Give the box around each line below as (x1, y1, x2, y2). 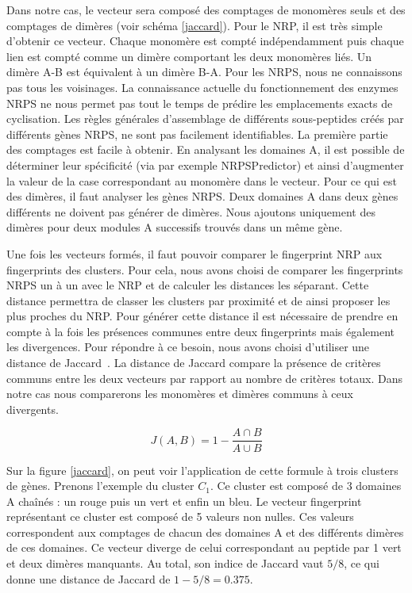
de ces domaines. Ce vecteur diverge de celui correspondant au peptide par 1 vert (6, 539, 402, 556)
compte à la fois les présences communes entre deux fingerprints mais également (6, 323, 395, 339)
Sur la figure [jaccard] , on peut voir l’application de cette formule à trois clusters (6, 461, 399, 478)
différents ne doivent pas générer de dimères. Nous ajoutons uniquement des (6, 203, 375, 220)
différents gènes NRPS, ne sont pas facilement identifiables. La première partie (6, 125, 388, 142)
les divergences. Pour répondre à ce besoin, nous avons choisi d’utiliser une (6, 339, 370, 355)
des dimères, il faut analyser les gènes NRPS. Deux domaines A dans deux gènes (6, 188, 399, 205)
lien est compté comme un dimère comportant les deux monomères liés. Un (6, 48, 372, 64)
